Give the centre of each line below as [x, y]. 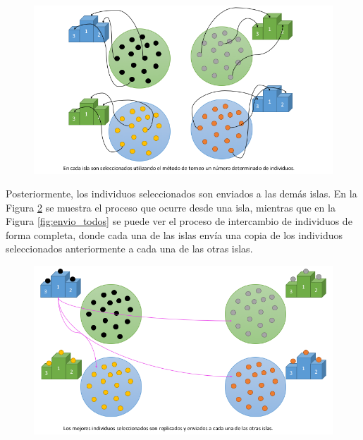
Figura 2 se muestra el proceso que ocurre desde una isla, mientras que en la [171, 207]
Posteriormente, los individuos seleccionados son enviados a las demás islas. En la [181, 194]
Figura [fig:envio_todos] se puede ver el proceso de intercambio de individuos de [179, 221]
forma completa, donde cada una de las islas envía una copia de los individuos [174, 234]
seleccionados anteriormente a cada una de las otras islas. [129, 249]
